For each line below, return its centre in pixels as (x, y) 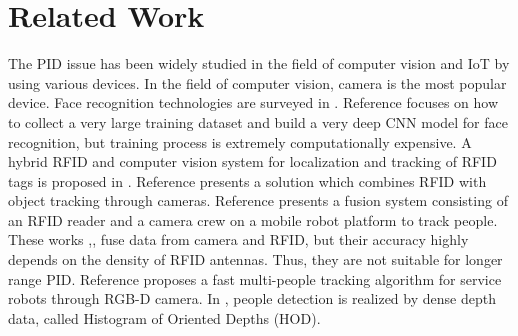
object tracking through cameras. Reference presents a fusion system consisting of (258, 200)
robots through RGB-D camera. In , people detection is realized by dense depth (252, 298)
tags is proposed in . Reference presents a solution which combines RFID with (247, 180)
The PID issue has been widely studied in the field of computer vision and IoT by (259, 63)
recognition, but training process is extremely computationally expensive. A (240, 141)
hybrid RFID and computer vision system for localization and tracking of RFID (252, 161)
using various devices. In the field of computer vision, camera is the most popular (257, 82)
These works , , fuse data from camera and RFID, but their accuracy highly (238, 239)
